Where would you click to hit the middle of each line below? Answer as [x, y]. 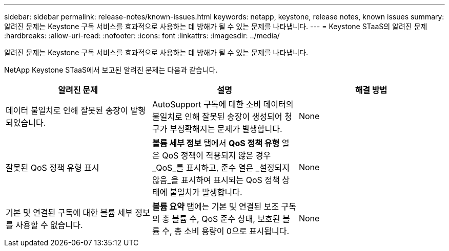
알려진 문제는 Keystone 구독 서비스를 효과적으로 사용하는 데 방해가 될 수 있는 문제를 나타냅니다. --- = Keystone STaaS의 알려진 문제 [216, 26]
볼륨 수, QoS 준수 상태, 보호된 [226, 219]
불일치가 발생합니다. [206, 192]
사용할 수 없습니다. [49, 225]
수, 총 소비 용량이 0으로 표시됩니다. [226, 231]
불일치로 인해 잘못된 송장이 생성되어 [217, 117]
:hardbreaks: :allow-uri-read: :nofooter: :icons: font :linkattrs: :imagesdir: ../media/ [142, 36]
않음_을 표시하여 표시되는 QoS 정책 [216, 180]
